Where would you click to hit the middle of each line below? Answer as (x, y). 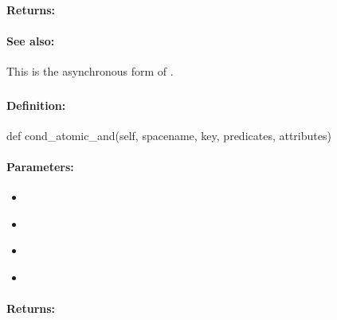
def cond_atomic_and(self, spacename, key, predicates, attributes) (169, 135)
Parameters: (40, 166)
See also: (31, 40)
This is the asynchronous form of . (90, 70)
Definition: (36, 105)
